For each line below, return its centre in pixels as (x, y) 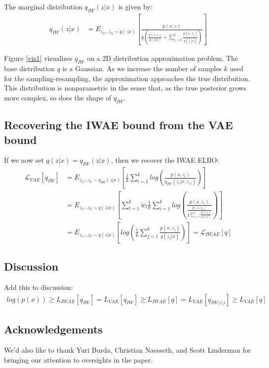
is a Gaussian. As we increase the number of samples (142, 69)
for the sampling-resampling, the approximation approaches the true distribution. (127, 78)
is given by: (135, 6)
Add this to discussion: (38, 287)
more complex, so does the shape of (58, 98)
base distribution (29, 69)
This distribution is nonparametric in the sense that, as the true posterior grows (125, 88)
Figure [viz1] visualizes (38, 58)
